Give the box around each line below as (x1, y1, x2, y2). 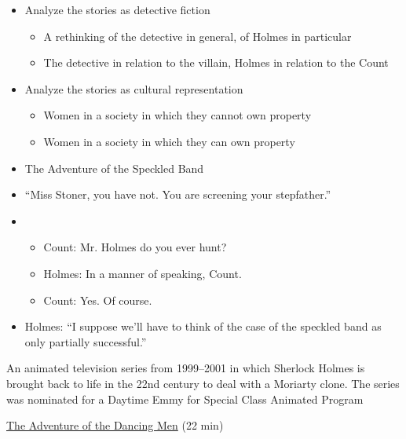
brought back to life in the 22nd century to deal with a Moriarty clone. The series (6, 375, 400, 391)
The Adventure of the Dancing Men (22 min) (6, 417, 224, 434)
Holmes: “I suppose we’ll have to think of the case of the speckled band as (24, 318, 382, 335)
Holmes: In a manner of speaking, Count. (43, 265, 242, 281)
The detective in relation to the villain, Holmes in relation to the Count (43, 54, 389, 71)
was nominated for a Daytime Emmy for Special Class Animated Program (6, 390, 364, 407)
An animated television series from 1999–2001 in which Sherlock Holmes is (6, 360, 365, 376)
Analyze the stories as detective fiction (24, 2, 210, 17)
